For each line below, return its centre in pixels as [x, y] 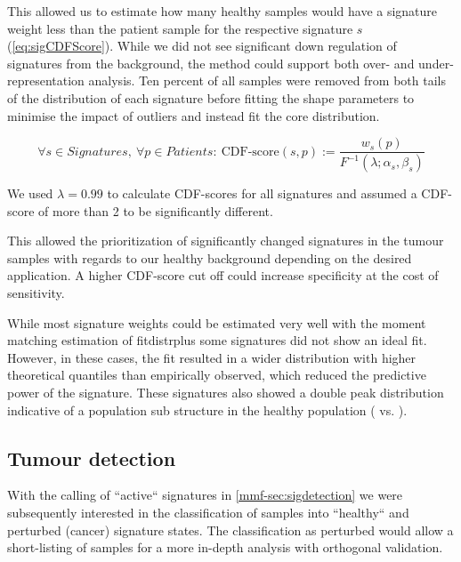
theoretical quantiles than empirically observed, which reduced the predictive [217, 375]
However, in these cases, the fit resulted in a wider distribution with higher [212, 357]
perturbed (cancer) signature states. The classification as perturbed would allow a [230, 530]
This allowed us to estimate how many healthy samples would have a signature [222, 11]
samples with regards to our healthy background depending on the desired [210, 257]
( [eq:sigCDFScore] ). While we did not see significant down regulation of [202, 46]
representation [46, 80]
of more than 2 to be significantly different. [156, 210]
